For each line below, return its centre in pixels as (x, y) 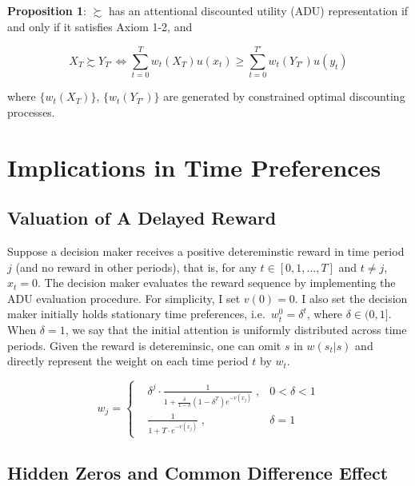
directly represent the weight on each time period (128, 361)
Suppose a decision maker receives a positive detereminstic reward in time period (206, 251)
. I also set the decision (351, 298)
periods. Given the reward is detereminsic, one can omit (144, 345)
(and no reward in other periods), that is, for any (136, 267)
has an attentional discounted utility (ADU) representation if (258, 10)
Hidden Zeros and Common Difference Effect (198, 472)
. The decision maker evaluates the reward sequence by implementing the (217, 283)
